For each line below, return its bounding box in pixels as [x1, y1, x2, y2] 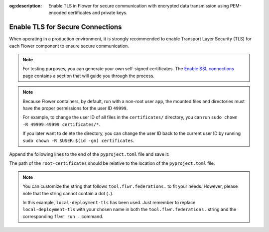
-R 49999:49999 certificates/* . [22, 121, 101, 127]
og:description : [9, 3, 42, 8]
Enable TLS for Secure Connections [9, 23, 122, 31]
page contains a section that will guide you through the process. [22, 73, 154, 79]
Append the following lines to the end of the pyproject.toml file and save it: [9, 151, 169, 157]
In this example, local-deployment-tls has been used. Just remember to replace [22, 199, 196, 205]
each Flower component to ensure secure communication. [9, 43, 130, 49]
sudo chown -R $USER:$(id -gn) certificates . [22, 137, 134, 143]
